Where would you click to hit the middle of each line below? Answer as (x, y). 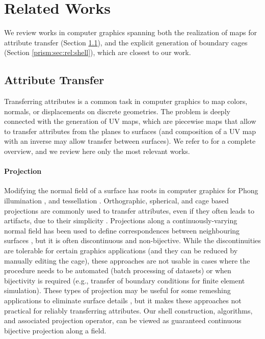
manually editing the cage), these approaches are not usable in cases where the (127, 260)
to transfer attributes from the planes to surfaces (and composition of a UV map (130, 131)
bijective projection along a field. (55, 330)
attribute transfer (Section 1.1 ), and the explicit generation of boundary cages (126, 42)
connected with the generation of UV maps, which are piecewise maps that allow (130, 121)
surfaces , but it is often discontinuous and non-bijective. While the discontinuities (132, 240)
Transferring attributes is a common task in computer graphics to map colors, (126, 101)
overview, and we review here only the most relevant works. (97, 151)
